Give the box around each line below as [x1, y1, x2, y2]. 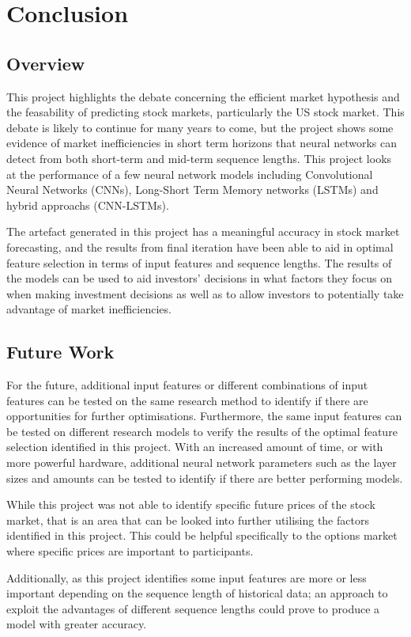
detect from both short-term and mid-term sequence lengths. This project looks [6, 150, 392, 166]
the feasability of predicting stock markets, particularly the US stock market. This [6, 104, 405, 120]
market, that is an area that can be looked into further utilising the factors [6, 511, 369, 528]
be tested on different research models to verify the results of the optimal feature [6, 423, 398, 439]
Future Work [6, 339, 115, 364]
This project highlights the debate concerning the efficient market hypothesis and [6, 88, 400, 104]
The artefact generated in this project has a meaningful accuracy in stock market [6, 223, 400, 240]
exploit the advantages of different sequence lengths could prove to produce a [6, 600, 380, 616]
